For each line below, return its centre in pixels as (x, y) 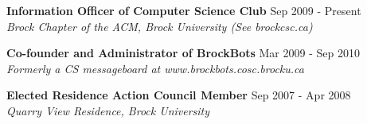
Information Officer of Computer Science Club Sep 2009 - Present (184, 10)
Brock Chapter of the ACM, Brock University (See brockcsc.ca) (160, 26)
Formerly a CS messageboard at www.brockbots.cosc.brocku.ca (155, 68)
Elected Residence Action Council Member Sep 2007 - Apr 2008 (179, 95)
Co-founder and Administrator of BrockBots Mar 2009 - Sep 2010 (183, 53)
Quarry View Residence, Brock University (108, 110)
